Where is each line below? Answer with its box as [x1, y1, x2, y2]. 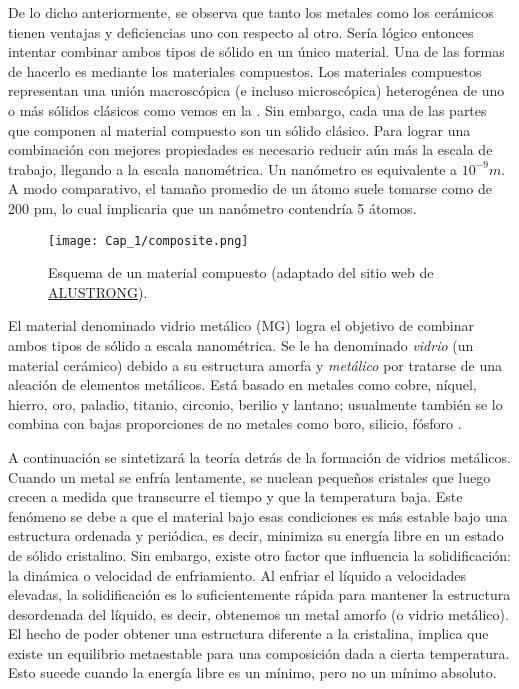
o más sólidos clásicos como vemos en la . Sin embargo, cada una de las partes [8, 99, 487, 120]
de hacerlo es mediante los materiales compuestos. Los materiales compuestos [8, 60, 482, 81]
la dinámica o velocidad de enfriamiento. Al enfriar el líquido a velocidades [8, 564, 466, 585]
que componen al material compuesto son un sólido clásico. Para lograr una [8, 119, 471, 140]
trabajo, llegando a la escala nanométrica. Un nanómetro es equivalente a [8, 158, 458, 179]
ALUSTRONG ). [48, 281, 148, 302]
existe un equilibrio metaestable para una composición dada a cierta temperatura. [8, 642, 510, 663]
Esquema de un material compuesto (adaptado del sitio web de [48, 262, 434, 283]
